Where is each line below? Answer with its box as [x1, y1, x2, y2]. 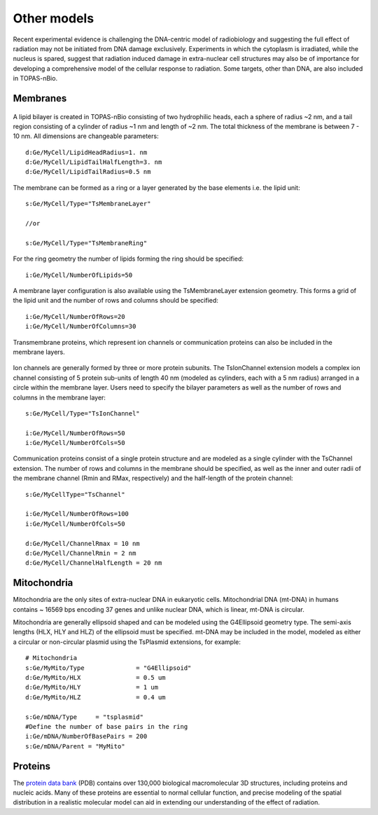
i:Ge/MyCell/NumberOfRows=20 [25, 313, 125, 320]
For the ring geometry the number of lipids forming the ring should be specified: [13, 254, 244, 263]
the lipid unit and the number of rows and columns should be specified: [13, 296, 218, 305]
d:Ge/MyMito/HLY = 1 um [25, 683, 159, 692]
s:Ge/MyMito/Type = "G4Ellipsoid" [25, 664, 192, 672]
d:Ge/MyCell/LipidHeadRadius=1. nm [25, 148, 148, 156]
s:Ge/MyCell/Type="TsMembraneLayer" [25, 200, 151, 208]
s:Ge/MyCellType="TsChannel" [25, 491, 125, 498]
